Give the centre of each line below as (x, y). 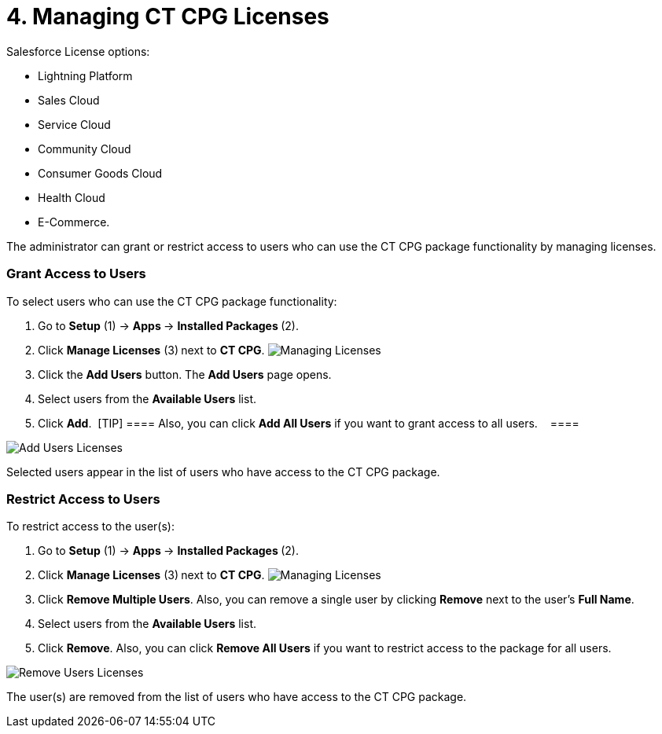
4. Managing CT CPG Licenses (168, 17)
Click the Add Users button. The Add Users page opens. (185, 374)
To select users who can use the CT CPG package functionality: (172, 301)
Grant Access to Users (76, 274)
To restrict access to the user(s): (90, 527)
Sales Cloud (69, 100)
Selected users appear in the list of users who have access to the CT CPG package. (223, 472)
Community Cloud (85, 149)
